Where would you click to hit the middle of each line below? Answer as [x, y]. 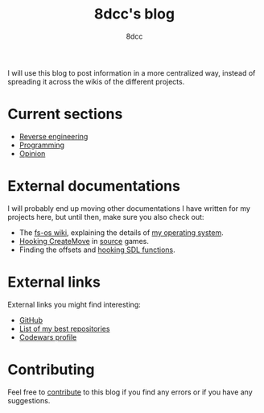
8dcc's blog [134, 14]
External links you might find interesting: [74, 304]
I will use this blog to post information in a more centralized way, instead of [132, 72]
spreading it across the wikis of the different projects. [96, 81]
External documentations [94, 186]
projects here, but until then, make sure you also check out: [106, 217]
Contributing [51, 369]
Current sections [65, 114]
